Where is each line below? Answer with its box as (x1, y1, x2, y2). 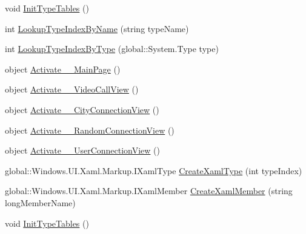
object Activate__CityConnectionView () (5, 103, 159, 115)
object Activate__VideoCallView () (5, 83, 139, 96)
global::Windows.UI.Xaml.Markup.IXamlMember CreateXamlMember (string (5, 184, 293, 197)
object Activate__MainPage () (5, 62, 121, 75)
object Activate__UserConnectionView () (5, 144, 160, 157)
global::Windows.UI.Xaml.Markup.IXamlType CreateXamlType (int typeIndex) (5, 164, 302, 177)
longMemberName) (5, 196, 76, 209)
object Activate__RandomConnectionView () (5, 123, 175, 136)
